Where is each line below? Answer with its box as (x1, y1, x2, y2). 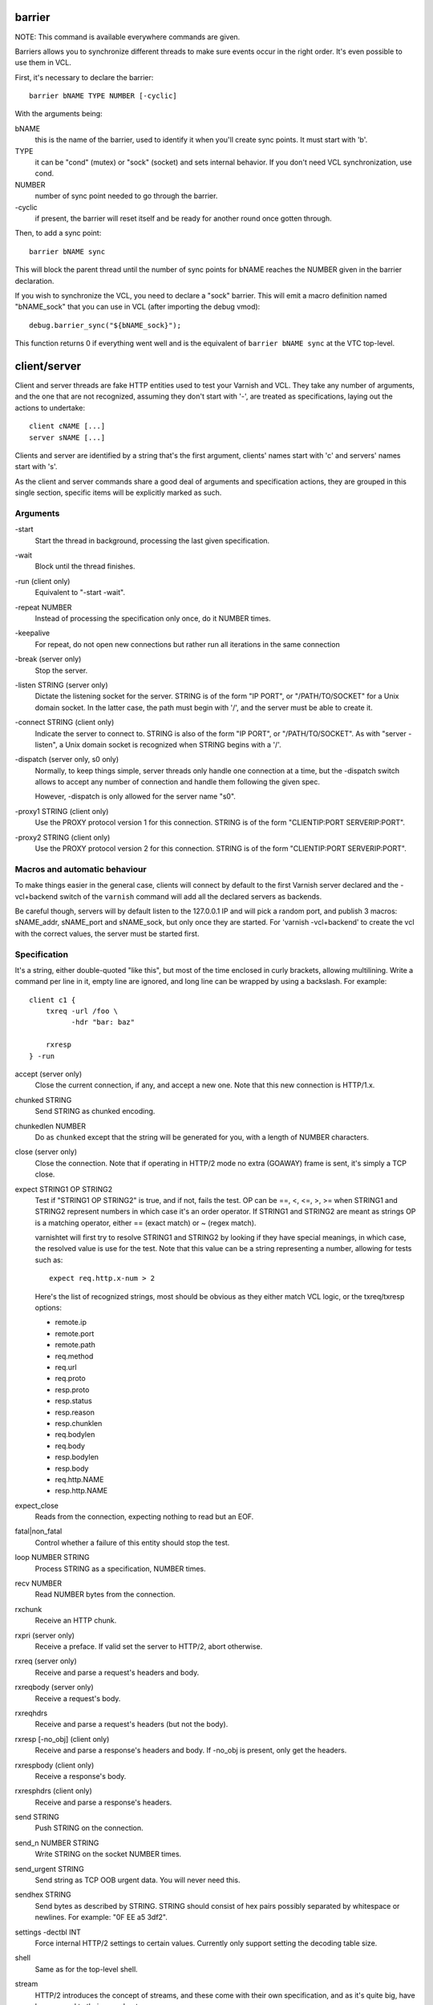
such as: (34, 1255, 63, 1265)
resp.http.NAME (55, 1486, 108, 1496)
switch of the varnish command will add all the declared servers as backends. (59, 891, 322, 901)
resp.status (55, 1396, 92, 1406)
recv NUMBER (14, 1578, 62, 1588)
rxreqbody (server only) (14, 1683, 94, 1692)
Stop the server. (34, 666, 88, 675)
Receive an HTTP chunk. (34, 1616, 117, 1626)
